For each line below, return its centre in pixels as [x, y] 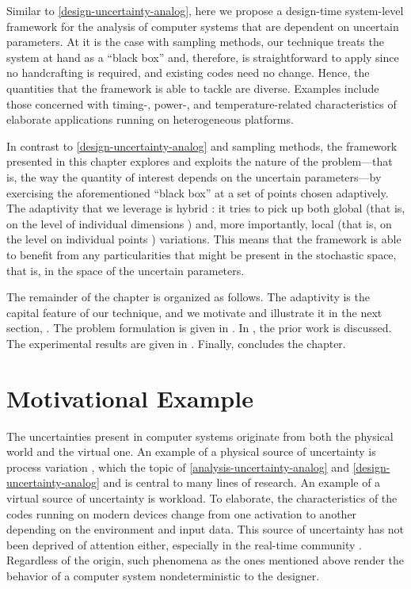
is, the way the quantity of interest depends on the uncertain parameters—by [194, 176]
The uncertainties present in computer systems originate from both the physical [200, 436]
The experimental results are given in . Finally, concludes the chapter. [176, 343]
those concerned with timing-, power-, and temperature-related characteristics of [202, 103]
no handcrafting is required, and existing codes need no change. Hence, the [188, 73]
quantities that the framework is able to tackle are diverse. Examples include [193, 88]
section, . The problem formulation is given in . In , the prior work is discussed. [199, 328]
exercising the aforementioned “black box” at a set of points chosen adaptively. [198, 192]
